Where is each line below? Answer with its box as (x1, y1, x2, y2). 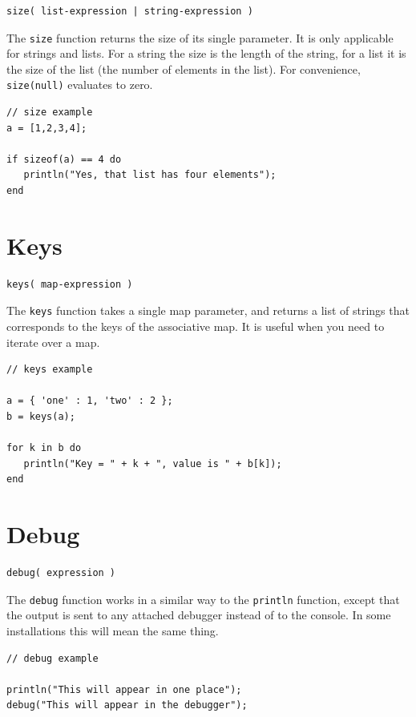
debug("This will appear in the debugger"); (6, 699, 248, 711)
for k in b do (6, 442, 82, 454)
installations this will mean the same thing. (6, 622, 219, 638)
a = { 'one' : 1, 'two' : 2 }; (6, 395, 173, 407)
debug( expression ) (6, 567, 116, 579)
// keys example (6, 364, 93, 376)
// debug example (6, 652, 99, 664)
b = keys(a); (6, 411, 75, 422)
